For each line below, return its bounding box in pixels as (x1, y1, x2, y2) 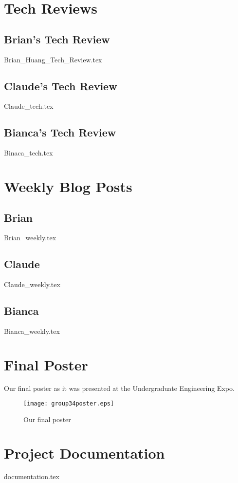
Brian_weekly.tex (4, 232, 56, 243)
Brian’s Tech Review (4, 31, 110, 46)
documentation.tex (4, 471, 59, 481)
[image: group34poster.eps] (23, 400, 114, 407)
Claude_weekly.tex (4, 279, 60, 290)
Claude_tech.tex (4, 101, 54, 111)
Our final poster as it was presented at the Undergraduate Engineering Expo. (4, 383, 235, 393)
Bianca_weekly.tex (4, 326, 60, 336)
